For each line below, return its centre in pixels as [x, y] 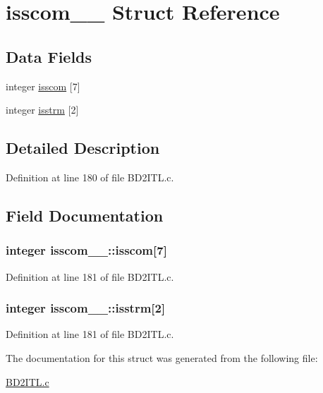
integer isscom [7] [43, 86]
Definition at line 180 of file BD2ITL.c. [90, 177]
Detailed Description [83, 148]
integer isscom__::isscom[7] [86, 250]
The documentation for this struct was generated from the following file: [162, 357]
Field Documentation [85, 215]
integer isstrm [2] [42, 110]
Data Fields [49, 56]
